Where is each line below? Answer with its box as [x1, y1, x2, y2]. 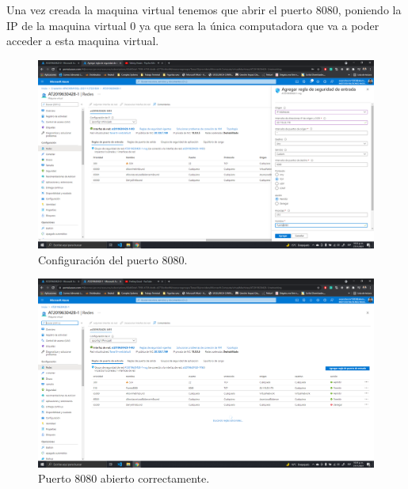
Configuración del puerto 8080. [38, 251, 188, 267]
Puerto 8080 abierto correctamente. [38, 470, 210, 487]
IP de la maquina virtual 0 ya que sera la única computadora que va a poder [6, 17, 379, 33]
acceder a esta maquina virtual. [6, 32, 159, 49]
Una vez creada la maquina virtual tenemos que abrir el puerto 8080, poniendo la [6, 2, 402, 17]
